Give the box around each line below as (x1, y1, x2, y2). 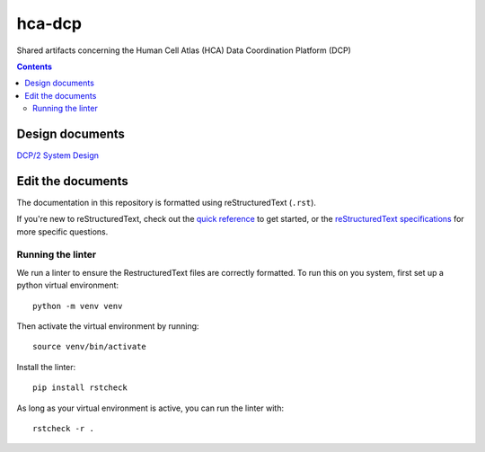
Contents (16, 61, 53, 72)
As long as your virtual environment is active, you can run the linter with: (16, 403, 285, 413)
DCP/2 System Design (16, 150, 99, 161)
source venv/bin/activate (32, 341, 147, 352)
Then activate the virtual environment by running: (16, 321, 199, 332)
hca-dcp (16, 13, 83, 33)
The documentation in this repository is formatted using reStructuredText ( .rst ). (16, 197, 316, 208)
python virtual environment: (16, 279, 119, 291)
